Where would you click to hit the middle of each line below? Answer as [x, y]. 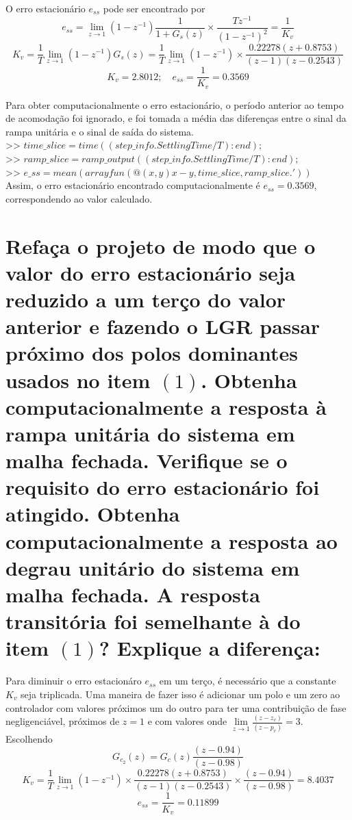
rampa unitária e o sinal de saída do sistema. [100, 131]
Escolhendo [29, 738]
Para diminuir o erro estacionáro [74, 681]
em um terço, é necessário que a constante [248, 681]
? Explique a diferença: [210, 648]
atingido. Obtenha [93, 514]
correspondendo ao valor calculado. [79, 198]
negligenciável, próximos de [63, 721]
